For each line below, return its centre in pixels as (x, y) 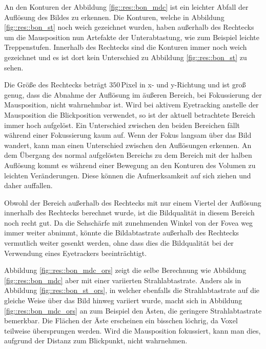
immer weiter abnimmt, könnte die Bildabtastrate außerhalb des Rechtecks (122, 233)
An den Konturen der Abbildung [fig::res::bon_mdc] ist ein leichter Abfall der (126, 7)
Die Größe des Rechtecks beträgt (56, 85)
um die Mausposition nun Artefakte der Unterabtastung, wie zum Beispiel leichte (132, 37)
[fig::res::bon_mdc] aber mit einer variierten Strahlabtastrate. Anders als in (123, 280)
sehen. (14, 67)
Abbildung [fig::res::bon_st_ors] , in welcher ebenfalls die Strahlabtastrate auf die (132, 290)
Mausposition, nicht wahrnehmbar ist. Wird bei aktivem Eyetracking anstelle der (131, 105)
